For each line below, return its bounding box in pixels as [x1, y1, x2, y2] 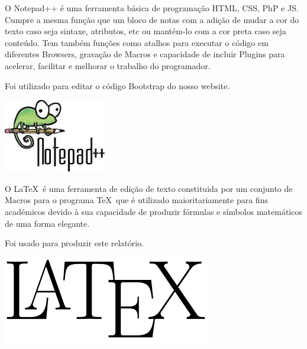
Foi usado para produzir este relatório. [5, 237, 144, 249]
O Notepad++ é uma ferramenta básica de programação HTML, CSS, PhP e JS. [5, 2, 299, 14]
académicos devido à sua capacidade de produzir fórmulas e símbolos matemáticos [5, 205, 302, 217]
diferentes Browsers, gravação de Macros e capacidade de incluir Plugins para [5, 48, 285, 60]
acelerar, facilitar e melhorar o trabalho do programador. [5, 59, 211, 71]
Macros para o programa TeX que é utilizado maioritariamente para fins [5, 194, 268, 206]
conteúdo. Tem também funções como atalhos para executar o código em [5, 36, 269, 48]
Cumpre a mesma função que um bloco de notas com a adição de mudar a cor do [5, 13, 299, 25]
